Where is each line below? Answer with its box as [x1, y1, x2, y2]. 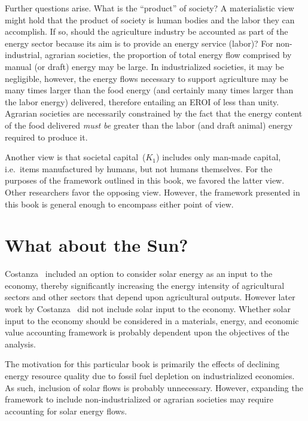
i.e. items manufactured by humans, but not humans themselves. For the [5, 162, 273, 175]
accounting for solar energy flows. [5, 404, 127, 417]
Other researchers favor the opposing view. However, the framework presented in [5, 185, 300, 198]
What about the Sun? [5, 233, 188, 257]
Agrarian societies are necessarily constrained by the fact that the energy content [5, 107, 303, 120]
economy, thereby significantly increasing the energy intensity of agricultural [5, 279, 285, 291]
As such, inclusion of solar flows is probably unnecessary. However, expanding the [5, 381, 303, 393]
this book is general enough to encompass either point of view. [5, 197, 234, 210]
